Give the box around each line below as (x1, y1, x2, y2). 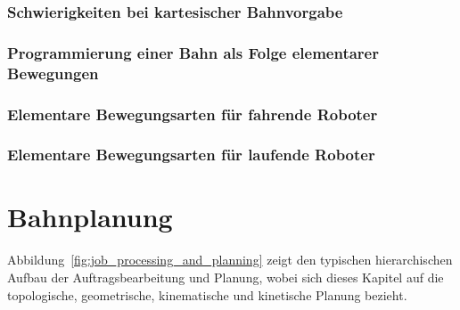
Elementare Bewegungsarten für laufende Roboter (7, 143, 375, 166)
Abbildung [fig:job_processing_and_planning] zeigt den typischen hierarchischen (7, 250, 453, 269)
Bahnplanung (7, 199, 173, 235)
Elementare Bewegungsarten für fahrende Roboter (7, 102, 378, 125)
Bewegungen (7, 61, 99, 84)
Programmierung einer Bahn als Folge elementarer (7, 41, 379, 63)
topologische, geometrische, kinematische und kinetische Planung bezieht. (7, 285, 407, 304)
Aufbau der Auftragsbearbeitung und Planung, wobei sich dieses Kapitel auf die (7, 268, 444, 287)
